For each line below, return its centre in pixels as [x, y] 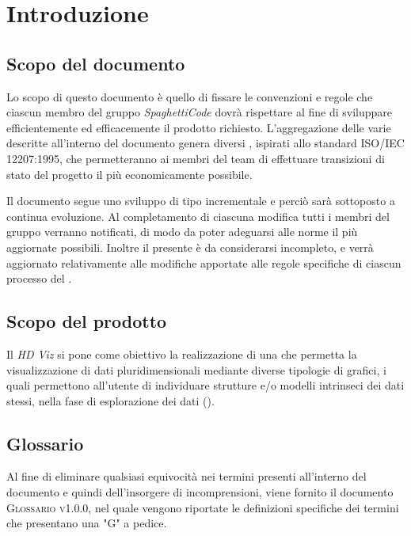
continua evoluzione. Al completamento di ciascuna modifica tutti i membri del [198, 216]
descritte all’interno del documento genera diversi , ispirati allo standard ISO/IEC [205, 143]
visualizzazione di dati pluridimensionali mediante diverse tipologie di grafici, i [196, 369]
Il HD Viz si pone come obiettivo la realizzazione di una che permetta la [182, 354]
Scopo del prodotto [87, 321]
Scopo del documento [96, 63]
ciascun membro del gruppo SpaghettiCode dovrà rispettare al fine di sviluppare [199, 112]
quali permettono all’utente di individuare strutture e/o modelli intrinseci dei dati [205, 385]
